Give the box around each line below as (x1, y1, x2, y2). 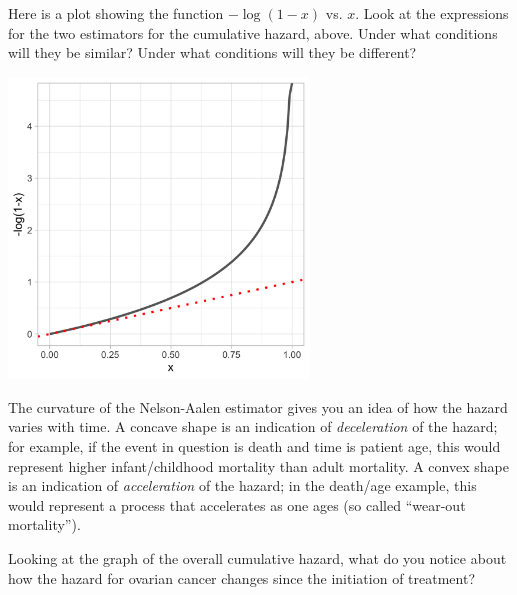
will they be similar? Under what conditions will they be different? (8, 42, 417, 63)
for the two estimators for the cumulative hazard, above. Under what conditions (8, 22, 498, 43)
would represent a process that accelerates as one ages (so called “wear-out (8, 494, 466, 515)
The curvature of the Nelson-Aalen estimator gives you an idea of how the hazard (8, 396, 508, 417)
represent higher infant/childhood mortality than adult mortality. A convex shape (8, 455, 509, 476)
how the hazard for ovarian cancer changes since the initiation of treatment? (8, 567, 475, 588)
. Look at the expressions (355, 3, 509, 23)
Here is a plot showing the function (8, 3, 224, 23)
